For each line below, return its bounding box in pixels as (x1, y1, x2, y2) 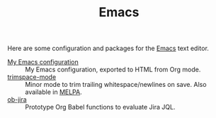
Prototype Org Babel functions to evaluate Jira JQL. (25, 103, 176, 112)
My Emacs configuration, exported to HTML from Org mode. (25, 65, 201, 74)
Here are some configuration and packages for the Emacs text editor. (7, 44, 209, 53)
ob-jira (7, 95, 27, 104)
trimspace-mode (7, 73, 57, 81)
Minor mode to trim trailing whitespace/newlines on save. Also (25, 81, 207, 89)
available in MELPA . (25, 88, 83, 96)
